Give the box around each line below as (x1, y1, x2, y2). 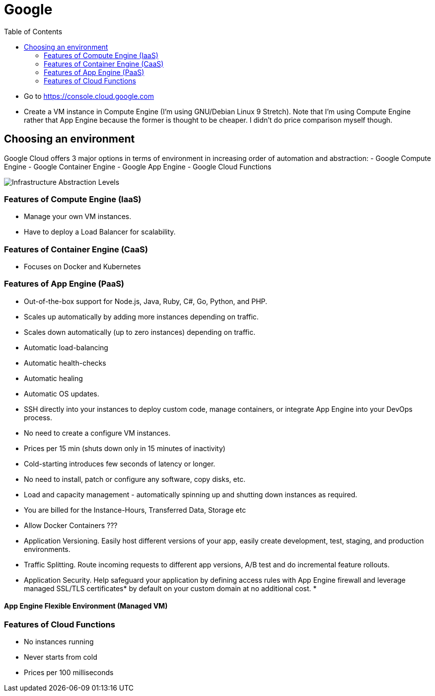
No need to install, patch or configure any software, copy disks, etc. (24, 474, 246, 483)
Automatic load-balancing (24, 343, 108, 352)
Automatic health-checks (24, 358, 106, 367)
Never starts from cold (24, 653, 97, 662)
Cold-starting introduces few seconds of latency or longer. (24, 459, 216, 468)
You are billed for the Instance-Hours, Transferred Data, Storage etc (24, 505, 246, 514)
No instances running (24, 637, 94, 646)
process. (24, 413, 52, 422)
